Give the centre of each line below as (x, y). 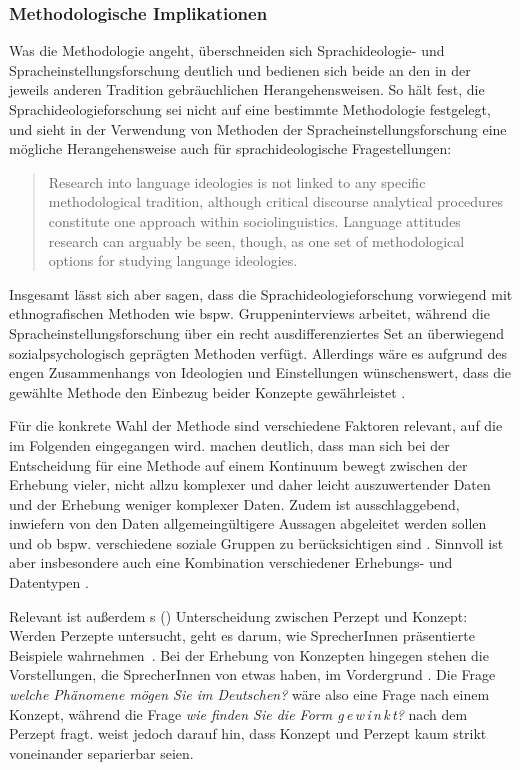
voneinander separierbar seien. (101, 752)
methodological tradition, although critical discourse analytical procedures (276, 201)
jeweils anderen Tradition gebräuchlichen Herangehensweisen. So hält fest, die (247, 89)
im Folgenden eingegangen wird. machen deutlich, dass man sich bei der (229, 444)
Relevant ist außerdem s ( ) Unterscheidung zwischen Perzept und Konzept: (238, 615)
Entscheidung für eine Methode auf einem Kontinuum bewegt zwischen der (238, 464)
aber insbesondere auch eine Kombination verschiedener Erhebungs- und (231, 562)
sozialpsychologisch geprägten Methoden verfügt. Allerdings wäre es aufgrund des (258, 352)
